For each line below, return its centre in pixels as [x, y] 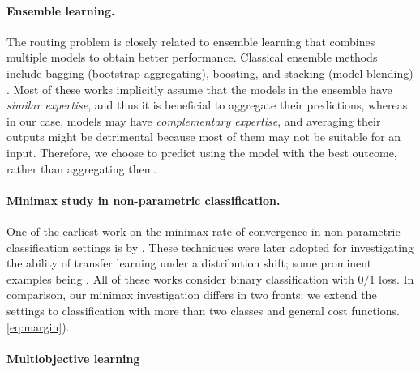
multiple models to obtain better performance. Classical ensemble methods [192, 57]
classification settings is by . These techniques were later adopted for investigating [210, 247]
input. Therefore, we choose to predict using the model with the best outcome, [202, 152]
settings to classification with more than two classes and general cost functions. [203, 310]
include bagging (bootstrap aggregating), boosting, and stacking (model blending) [210, 73]
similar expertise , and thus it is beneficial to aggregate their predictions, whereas [207, 105]
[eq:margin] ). [38, 326]
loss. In [396, 278]
